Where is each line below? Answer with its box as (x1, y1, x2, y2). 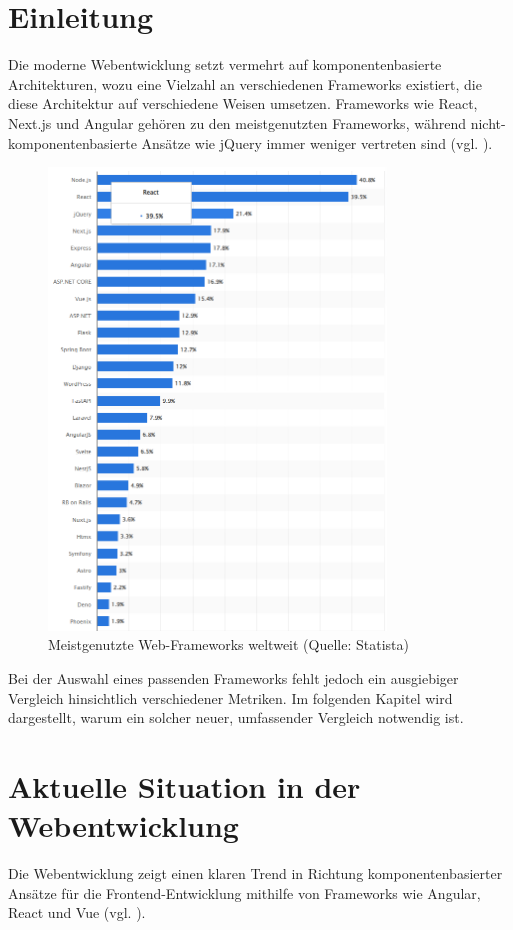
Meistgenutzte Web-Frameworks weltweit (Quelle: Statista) (48, 634, 409, 655)
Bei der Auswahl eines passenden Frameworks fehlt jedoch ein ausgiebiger (8, 667, 459, 688)
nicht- (470, 112, 506, 133)
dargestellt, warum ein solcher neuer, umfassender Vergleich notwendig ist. (8, 707, 464, 728)
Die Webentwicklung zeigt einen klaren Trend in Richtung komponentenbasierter (8, 863, 503, 884)
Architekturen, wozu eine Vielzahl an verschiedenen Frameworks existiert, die (8, 73, 482, 94)
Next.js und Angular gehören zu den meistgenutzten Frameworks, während (8, 112, 466, 133)
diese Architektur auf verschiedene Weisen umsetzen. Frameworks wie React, (8, 93, 478, 114)
